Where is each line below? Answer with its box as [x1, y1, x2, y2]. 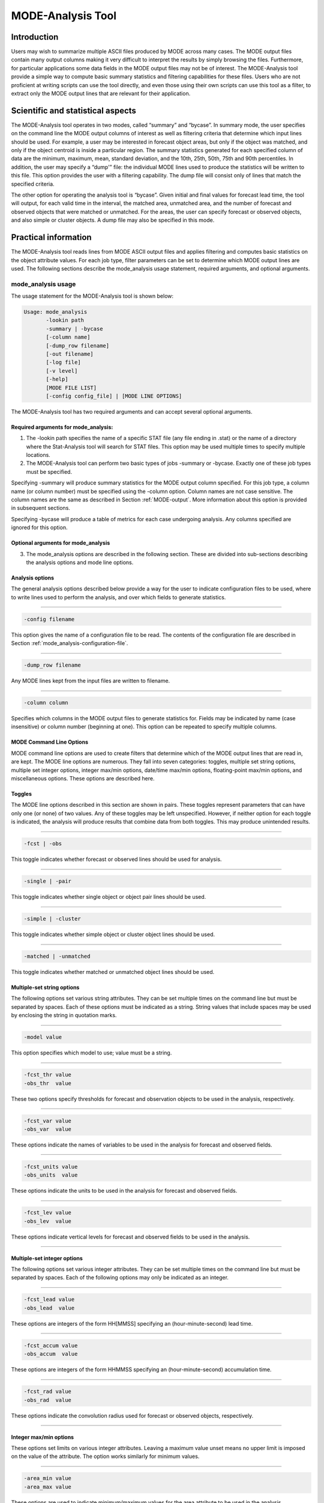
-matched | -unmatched [23, 953, 91, 960]
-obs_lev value [23, 1217, 72, 1225]
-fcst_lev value [23, 1209, 72, 1216]
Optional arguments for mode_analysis [11, 539, 110, 546]
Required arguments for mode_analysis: [11, 423, 113, 430]
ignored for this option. [11, 524, 68, 531]
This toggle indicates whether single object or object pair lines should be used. [11, 893, 206, 901]
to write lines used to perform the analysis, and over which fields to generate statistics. [11, 593, 226, 601]
